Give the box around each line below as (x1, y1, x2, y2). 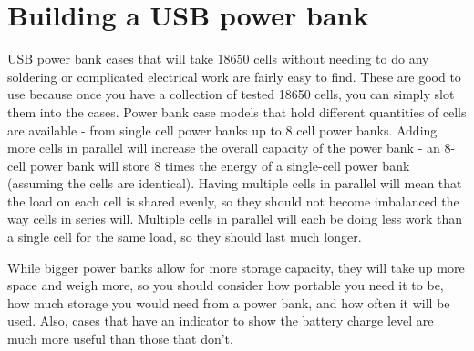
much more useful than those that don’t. (7, 329, 233, 348)
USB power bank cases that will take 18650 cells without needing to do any (7, 49, 429, 68)
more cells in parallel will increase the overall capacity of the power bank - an (7, 138, 440, 157)
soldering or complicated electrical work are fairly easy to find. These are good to (7, 66, 461, 85)
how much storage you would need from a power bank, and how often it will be (7, 293, 450, 312)
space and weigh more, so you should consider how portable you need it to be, (7, 276, 444, 295)
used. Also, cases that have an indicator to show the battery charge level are (7, 311, 434, 330)
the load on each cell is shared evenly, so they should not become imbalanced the (7, 191, 459, 210)
